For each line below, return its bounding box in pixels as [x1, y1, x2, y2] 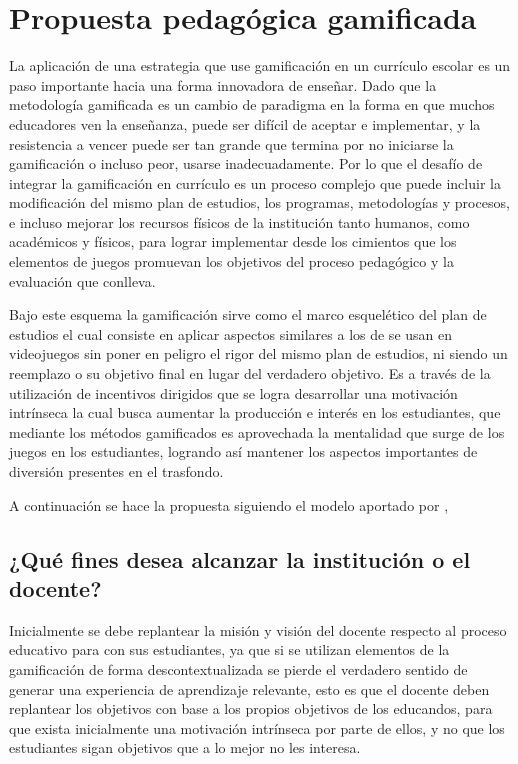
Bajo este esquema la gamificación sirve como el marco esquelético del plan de [9, 304, 487, 325]
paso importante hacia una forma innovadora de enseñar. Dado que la [9, 74, 437, 95]
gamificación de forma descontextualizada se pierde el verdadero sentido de [9, 658, 468, 679]
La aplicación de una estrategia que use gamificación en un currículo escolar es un [9, 55, 511, 76]
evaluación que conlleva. [9, 270, 156, 291]
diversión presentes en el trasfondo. [9, 461, 224, 481]
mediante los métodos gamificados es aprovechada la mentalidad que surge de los [9, 421, 505, 442]
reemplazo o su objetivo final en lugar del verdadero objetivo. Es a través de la [9, 363, 491, 384]
